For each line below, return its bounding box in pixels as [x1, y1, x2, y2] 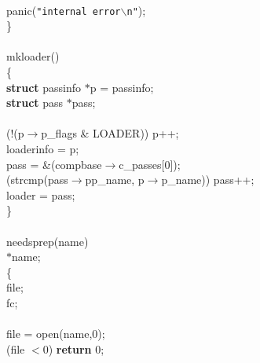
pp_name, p [85, 171, 145, 188]
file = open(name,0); [6, 325, 105, 342]
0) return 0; [42, 340, 104, 357]
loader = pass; [6, 186, 75, 203]
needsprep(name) [6, 233, 89, 249]
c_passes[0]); [119, 156, 181, 172]
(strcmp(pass [6, 171, 68, 188]
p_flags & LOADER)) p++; [41, 125, 179, 141]
